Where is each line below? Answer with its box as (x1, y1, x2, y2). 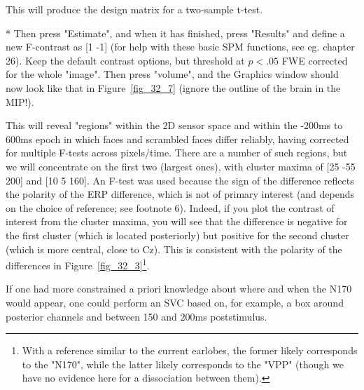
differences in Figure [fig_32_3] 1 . (6, 256, 150, 272)
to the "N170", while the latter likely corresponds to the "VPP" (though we (22, 356, 344, 371)
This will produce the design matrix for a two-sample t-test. (6, 2, 263, 16)
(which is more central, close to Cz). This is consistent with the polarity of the (6, 241, 342, 256)
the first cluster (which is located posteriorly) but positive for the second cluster (6, 227, 349, 242)
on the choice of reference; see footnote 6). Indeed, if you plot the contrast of (6, 200, 335, 215)
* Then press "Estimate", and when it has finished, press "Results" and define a (6, 25, 345, 40)
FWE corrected (281, 53, 348, 67)
